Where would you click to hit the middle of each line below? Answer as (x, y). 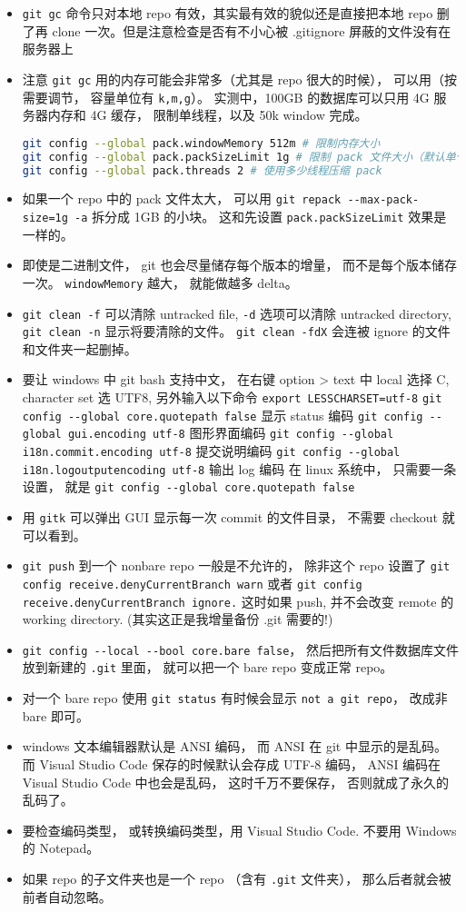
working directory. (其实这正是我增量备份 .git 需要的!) (178, 619)
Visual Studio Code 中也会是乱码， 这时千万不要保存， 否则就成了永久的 (235, 782)
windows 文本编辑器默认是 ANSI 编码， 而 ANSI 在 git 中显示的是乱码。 (234, 746)
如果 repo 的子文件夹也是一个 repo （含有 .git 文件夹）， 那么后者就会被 (237, 878)
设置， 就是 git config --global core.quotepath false (188, 486)
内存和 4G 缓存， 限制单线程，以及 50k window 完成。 (208, 115)
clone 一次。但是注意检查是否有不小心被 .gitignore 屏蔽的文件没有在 (252, 30)
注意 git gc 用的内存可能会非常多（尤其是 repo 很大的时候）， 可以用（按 (239, 79)
